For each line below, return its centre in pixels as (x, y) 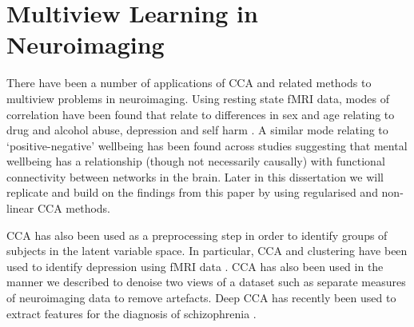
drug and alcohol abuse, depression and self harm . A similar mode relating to (197, 130)
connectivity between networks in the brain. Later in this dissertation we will (195, 176)
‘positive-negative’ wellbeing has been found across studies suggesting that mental (207, 145)
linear (20, 208)
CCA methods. (74, 208)
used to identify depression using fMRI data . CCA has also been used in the (195, 266)
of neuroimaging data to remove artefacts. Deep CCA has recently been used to (201, 298)
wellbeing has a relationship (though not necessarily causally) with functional (196, 161)
